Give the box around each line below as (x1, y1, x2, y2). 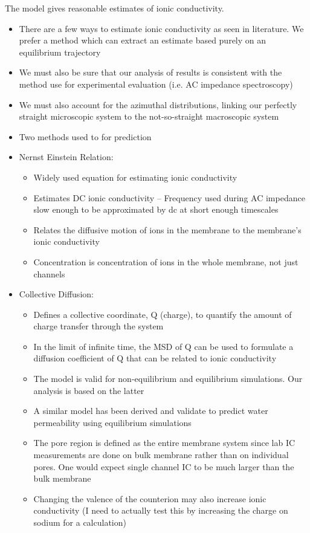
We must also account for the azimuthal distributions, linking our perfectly (19, 98, 297, 111)
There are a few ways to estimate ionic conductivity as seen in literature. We (19, 22, 304, 34)
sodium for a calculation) (33, 516, 126, 528)
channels (33, 267, 65, 280)
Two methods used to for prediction (19, 130, 152, 143)
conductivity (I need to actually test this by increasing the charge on (33, 504, 288, 517)
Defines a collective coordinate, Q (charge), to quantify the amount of (33, 308, 292, 320)
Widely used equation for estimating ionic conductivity (33, 170, 237, 183)
